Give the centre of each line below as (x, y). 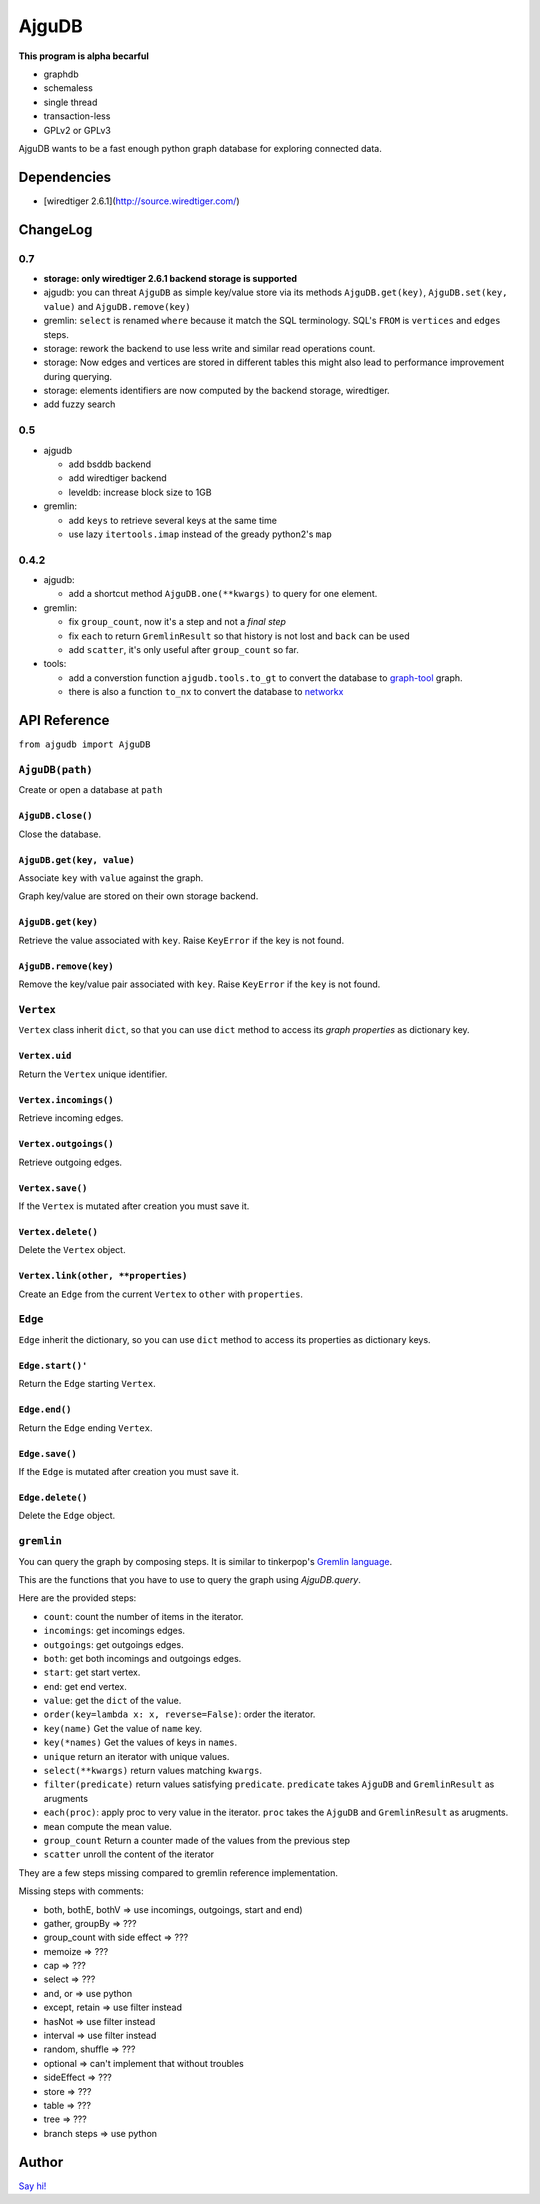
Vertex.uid (45, 1056)
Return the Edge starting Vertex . (87, 1384)
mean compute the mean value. (107, 1826)
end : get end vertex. (85, 1686)
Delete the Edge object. (67, 1516)
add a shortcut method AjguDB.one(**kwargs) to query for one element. (223, 594)
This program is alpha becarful (83, 56)
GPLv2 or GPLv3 (77, 130)
